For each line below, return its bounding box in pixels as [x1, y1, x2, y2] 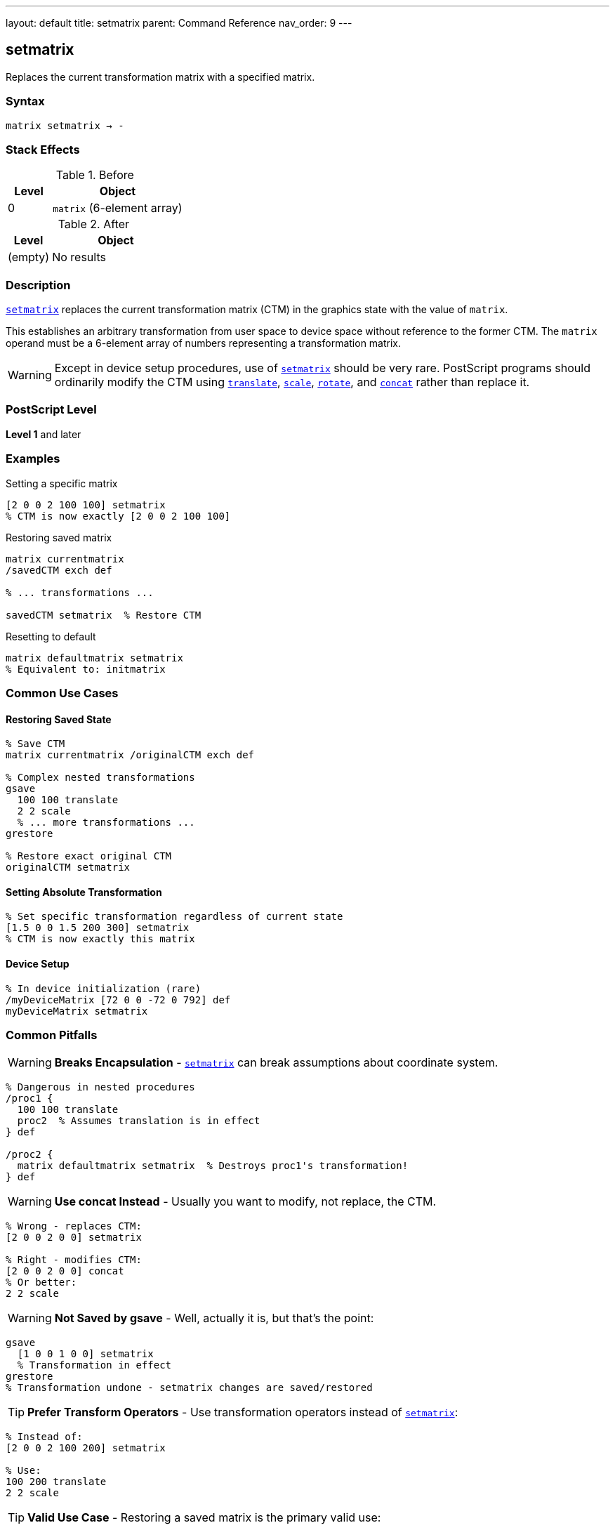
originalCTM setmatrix [6, 862, 131, 873]
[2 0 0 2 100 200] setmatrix [6, 1442, 166, 1454]
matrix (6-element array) [53, 201, 183, 216]
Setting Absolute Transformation [6, 885, 162, 898]
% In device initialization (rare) [6, 982, 201, 994]
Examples [6, 451, 60, 466]
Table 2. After [58, 217, 130, 232]
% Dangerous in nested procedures [6, 1081, 195, 1093]
